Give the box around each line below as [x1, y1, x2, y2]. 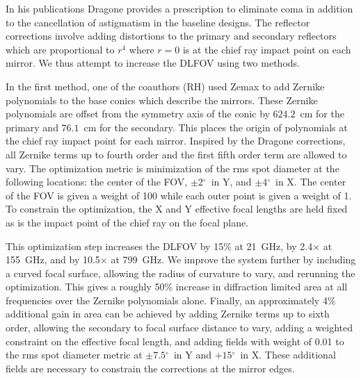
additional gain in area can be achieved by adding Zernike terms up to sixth [6, 306, 330, 321]
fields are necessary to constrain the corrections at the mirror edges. [6, 361, 295, 375]
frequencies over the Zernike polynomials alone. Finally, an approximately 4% [6, 292, 336, 307]
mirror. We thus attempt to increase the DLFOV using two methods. [6, 56, 300, 70]
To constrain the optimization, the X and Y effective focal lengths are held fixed [6, 201, 348, 216]
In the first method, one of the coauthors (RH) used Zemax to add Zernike [6, 79, 325, 93]
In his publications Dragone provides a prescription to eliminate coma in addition [6, 1, 353, 15]
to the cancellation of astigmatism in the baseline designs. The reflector [6, 15, 310, 29]
